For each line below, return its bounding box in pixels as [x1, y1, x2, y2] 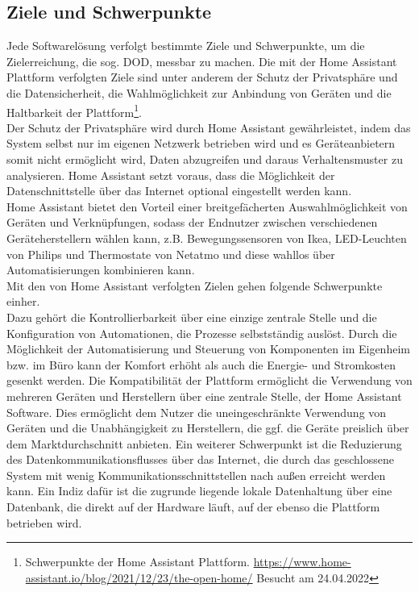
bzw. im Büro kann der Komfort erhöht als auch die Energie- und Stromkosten [6, 356, 396, 373]
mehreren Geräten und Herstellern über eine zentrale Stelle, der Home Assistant [6, 387, 402, 404]
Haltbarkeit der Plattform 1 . [6, 101, 142, 120]
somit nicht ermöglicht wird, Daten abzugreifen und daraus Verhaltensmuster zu [6, 151, 403, 168]
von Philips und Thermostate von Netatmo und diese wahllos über [6, 245, 335, 262]
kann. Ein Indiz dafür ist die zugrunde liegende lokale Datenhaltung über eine [6, 482, 392, 499]
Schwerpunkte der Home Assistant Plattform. [25, 553, 251, 570]
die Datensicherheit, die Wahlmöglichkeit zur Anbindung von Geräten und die [6, 84, 392, 101]
